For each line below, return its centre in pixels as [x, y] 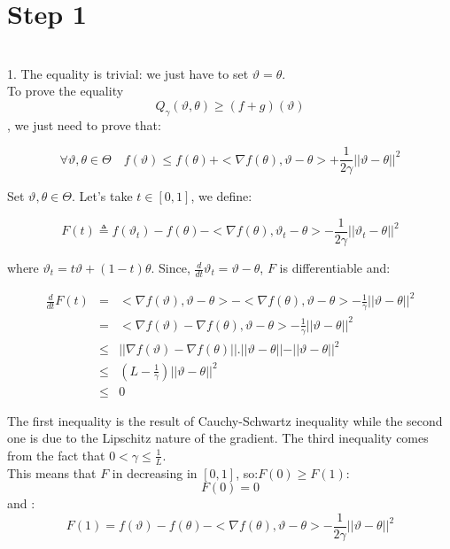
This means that [52, 472]
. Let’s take [102, 196]
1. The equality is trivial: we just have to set [128, 73]
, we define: [221, 196]
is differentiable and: [335, 268]
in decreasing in [155, 472]
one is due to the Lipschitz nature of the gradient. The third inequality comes [218, 438]
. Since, [171, 268]
